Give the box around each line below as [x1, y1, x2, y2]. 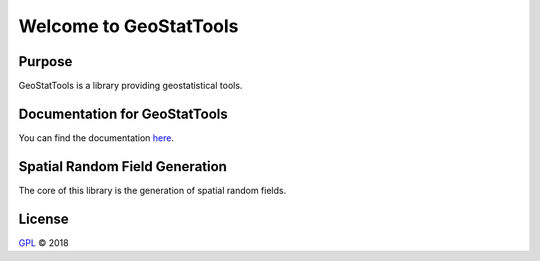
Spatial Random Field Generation [18, 158, 227, 175]
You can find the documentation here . [18, 131, 175, 144]
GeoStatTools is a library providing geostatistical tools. [18, 80, 243, 92]
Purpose [18, 53, 73, 70]
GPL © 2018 [18, 236, 69, 249]
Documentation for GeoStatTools [18, 105, 229, 122]
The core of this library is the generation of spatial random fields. [18, 184, 287, 196]
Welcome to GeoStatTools [18, 15, 239, 37]
